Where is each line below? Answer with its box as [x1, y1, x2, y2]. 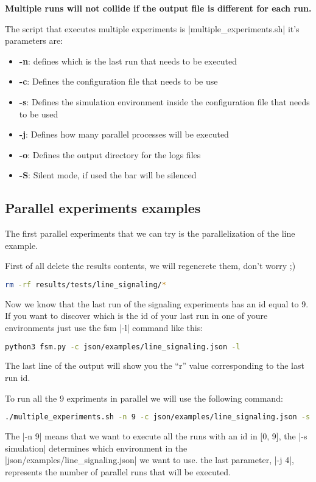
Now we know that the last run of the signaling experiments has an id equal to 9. [5, 297, 309, 310]
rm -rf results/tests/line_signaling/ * [5, 280, 166, 289]
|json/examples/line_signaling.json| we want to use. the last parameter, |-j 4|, [5, 453, 294, 466]
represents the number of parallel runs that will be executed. [5, 465, 231, 478]
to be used [19, 107, 58, 120]
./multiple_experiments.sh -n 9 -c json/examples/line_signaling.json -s [5, 413, 311, 422]
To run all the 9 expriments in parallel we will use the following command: [5, 391, 283, 404]
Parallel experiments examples [5, 198, 201, 217]
